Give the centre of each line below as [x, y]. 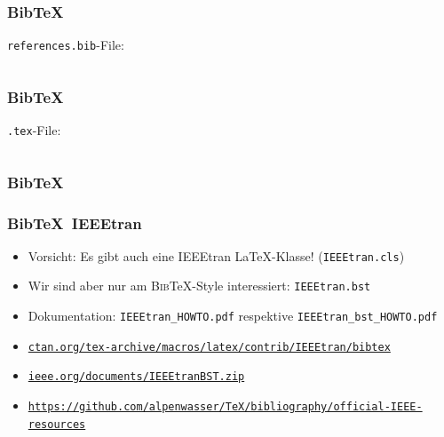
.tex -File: [34, 130]
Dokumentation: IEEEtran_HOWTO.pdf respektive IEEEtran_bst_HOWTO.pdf [233, 316]
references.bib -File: [66, 45]
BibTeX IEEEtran [75, 222]
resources [57, 424]
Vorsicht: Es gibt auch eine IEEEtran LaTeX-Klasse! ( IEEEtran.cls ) [216, 255]
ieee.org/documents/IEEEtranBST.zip [136, 377]
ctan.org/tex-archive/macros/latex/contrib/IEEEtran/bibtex [209, 347]
